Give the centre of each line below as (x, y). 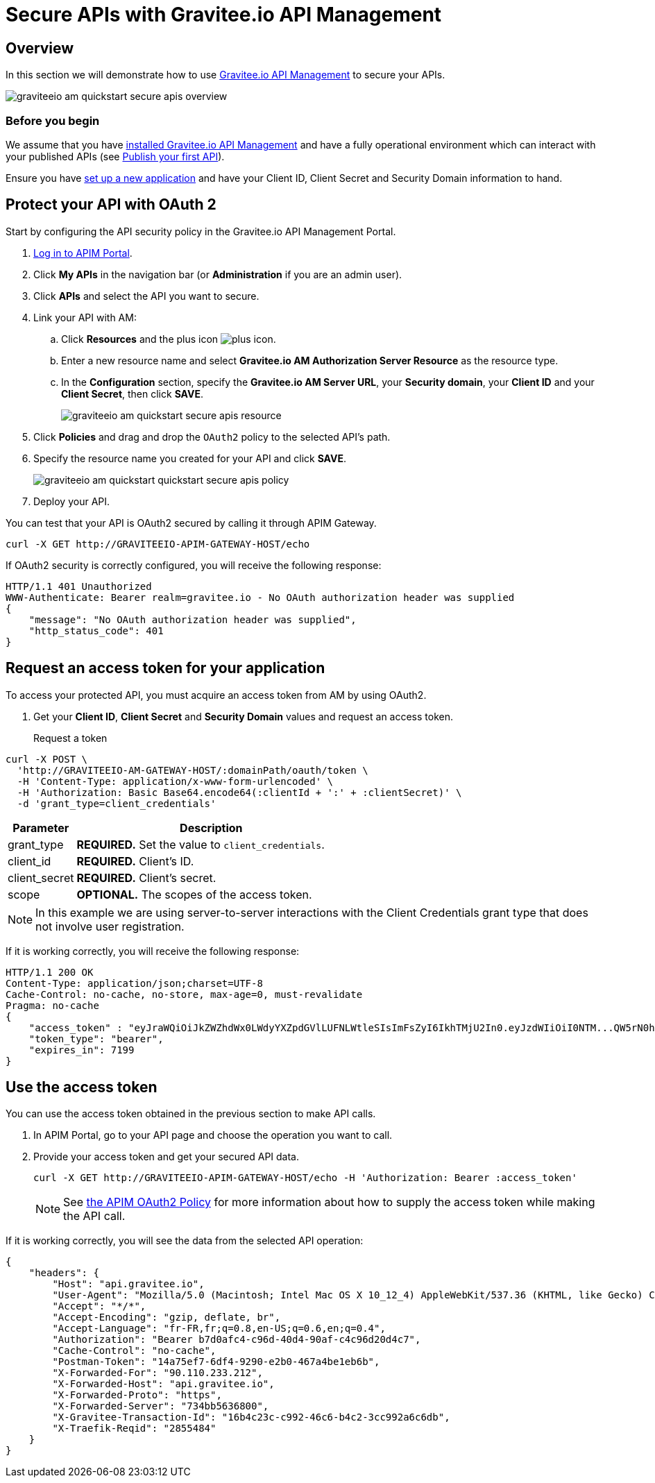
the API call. (94, 1216)
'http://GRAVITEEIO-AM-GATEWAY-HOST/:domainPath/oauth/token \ (193, 770)
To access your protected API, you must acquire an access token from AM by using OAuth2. (216, 695)
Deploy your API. (72, 501)
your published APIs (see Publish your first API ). (115, 156)
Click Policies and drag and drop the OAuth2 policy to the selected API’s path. (212, 437)
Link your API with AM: (85, 317)
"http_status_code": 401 (96, 630)
